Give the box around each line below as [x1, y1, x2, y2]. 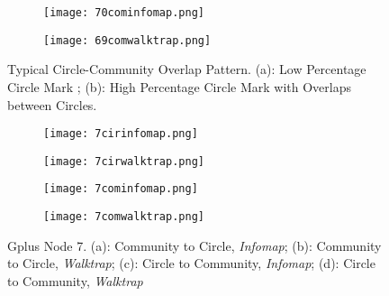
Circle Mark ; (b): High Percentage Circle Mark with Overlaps [7, 77, 352, 96]
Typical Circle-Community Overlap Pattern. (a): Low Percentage [7, 60, 366, 79]
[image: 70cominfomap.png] [43, 6, 204, 19]
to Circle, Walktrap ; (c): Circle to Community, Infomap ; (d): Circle [7, 254, 375, 273]
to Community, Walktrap [7, 271, 143, 290]
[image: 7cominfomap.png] [43, 182, 198, 196]
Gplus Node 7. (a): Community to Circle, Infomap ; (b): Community [7, 236, 382, 254]
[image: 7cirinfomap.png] [43, 127, 198, 141]
